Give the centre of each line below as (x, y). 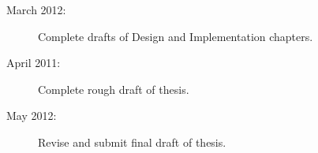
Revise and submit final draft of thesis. (132, 142)
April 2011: (34, 63)
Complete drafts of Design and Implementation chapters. (176, 36)
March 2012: (36, 9)
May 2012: (32, 116)
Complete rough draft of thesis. (114, 89)
